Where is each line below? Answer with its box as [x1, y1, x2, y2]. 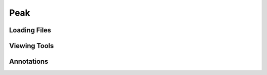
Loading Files [9, 26, 51, 34]
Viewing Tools [9, 42, 54, 50]
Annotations [9, 57, 48, 66]
